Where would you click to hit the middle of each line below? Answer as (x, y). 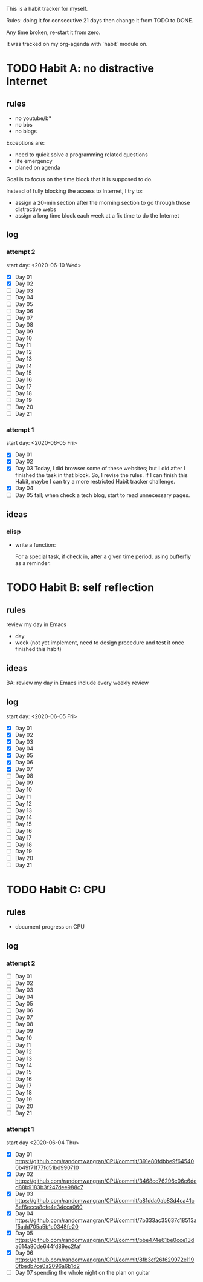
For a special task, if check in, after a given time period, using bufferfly (103, 556)
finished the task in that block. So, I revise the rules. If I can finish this (101, 475)
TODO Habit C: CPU (56, 890)
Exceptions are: (26, 143)
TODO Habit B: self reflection (80, 588)
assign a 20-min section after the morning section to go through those (102, 203)
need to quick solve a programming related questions (81, 155)
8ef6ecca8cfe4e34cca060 (49, 1207)
